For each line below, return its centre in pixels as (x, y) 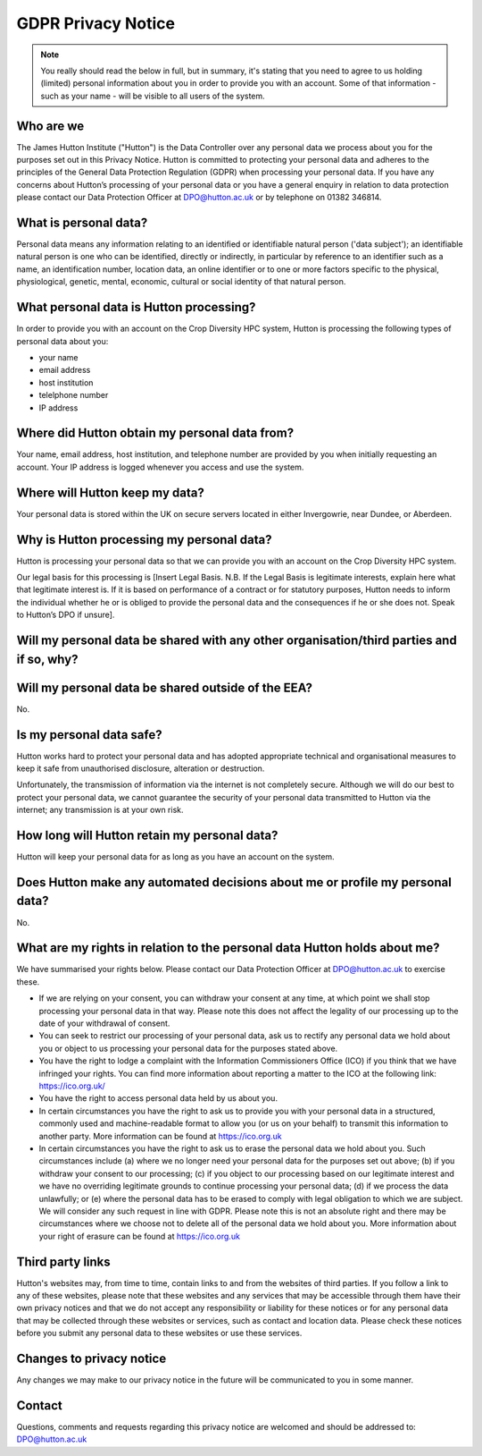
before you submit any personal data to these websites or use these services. (159, 1333)
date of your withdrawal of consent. (104, 1023)
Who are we (50, 126)
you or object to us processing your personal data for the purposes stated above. (188, 1048)
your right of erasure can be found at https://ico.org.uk (140, 1236)
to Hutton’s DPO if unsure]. (66, 615)
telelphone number (74, 395)
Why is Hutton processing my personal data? (144, 540)
